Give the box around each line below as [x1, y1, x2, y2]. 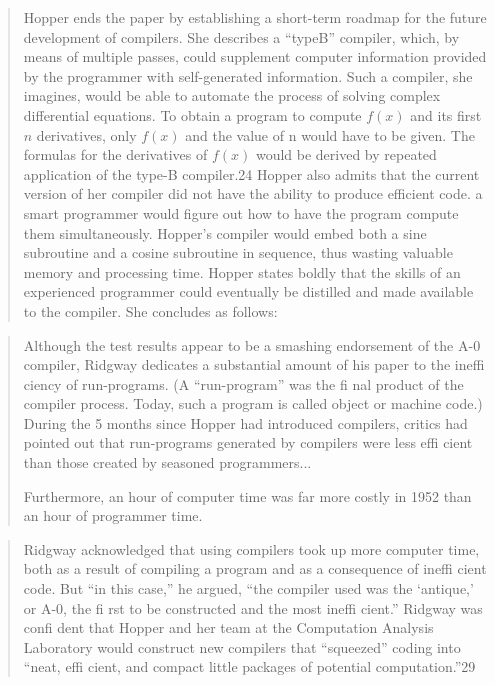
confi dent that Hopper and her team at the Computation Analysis [23, 617, 434, 638]
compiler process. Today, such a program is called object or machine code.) [23, 393, 483, 414]
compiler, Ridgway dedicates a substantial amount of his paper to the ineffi [23, 354, 485, 375]
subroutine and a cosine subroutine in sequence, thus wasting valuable [23, 242, 453, 263]
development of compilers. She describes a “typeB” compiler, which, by [23, 26, 460, 47]
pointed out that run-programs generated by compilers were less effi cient [23, 432, 473, 453]
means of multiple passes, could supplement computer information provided [23, 46, 487, 67]
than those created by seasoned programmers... [23, 452, 312, 473]
